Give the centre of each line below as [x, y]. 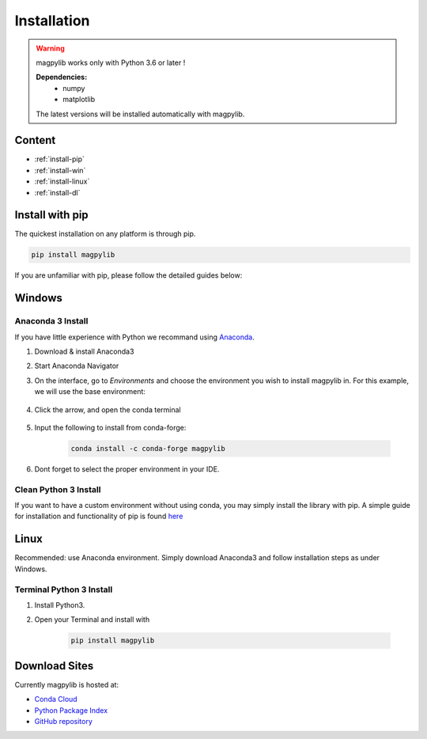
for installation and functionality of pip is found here [99, 516]
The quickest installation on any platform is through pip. [105, 234]
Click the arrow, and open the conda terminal [108, 409]
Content [35, 140]
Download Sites [54, 666]
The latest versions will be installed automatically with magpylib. [140, 114]
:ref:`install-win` [60, 170]
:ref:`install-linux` [62, 181]
